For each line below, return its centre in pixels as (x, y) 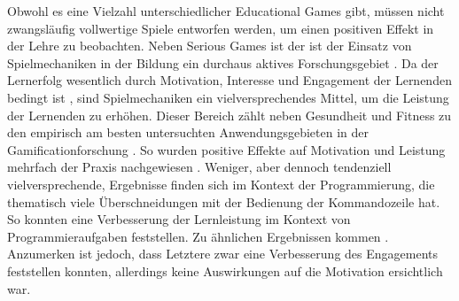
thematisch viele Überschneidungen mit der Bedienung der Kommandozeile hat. (224, 201)
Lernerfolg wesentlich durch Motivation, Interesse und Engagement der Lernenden (229, 80)
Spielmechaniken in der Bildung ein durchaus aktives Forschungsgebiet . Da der (223, 62)
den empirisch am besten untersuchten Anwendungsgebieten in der (188, 132)
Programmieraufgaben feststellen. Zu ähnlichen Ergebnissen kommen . (198, 236)
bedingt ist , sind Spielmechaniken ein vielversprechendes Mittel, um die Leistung (228, 97)
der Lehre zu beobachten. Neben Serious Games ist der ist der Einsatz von (210, 46)
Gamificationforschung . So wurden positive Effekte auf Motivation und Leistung (226, 149)
